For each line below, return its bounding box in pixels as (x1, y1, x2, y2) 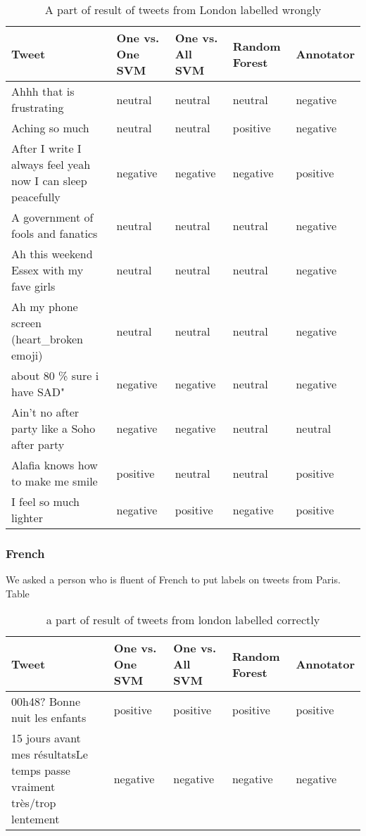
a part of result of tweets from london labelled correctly (46, 612, 320, 628)
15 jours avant (11, 730, 81, 747)
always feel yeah (11, 156, 91, 172)
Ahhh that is (11, 83, 75, 99)
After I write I (11, 140, 82, 156)
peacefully (11, 189, 61, 205)
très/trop (11, 794, 56, 811)
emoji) (11, 347, 43, 363)
